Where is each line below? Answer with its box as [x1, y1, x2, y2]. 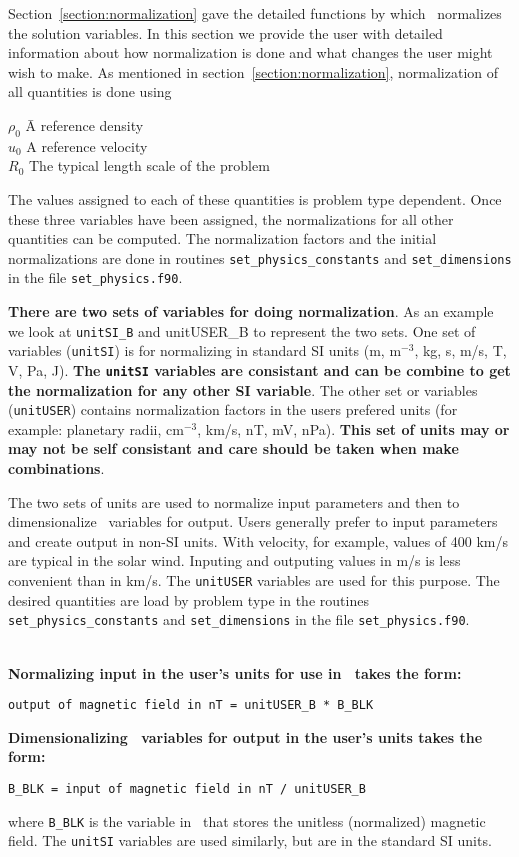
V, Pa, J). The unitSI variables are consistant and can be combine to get [8, 359, 511, 380]
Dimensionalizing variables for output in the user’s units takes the [8, 726, 483, 747]
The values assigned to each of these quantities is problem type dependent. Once [8, 188, 502, 209]
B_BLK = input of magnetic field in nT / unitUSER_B [8, 781, 366, 796]
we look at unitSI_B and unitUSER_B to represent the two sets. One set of [8, 320, 476, 341]
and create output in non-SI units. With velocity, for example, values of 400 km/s [8, 530, 509, 551]
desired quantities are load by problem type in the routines [8, 589, 369, 610]
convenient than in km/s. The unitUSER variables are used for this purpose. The [8, 570, 500, 591]
